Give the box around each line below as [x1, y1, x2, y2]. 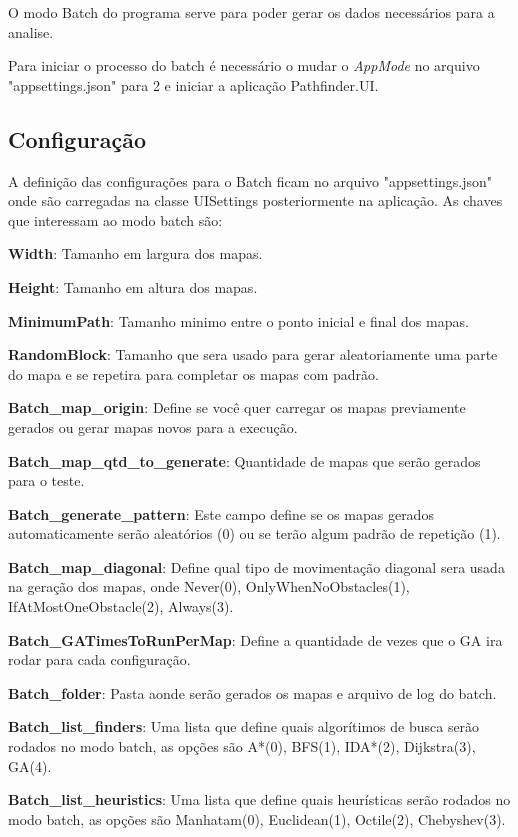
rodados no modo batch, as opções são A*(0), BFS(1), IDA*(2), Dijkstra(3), [8, 736, 476, 757]
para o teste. [8, 470, 85, 491]
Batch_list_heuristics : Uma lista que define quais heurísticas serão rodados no [8, 789, 511, 810]
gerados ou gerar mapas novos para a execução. [8, 416, 298, 437]
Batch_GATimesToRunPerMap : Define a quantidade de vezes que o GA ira [8, 629, 503, 650]
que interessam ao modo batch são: [8, 209, 223, 230]
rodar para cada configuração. [8, 649, 191, 670]
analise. [8, 21, 54, 42]
